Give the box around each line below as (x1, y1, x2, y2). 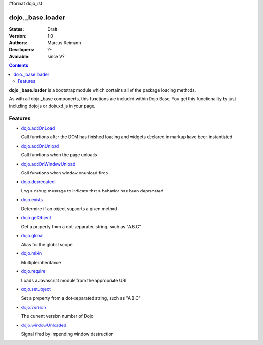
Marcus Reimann (47, 39, 81, 46)
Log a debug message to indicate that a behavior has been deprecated (21, 188, 164, 193)
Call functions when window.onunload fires (21, 170, 108, 175)
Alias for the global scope (21, 242, 73, 248)
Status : (9, 26, 24, 32)
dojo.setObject (21, 286, 51, 292)
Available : (9, 54, 30, 59)
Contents (9, 62, 29, 68)
